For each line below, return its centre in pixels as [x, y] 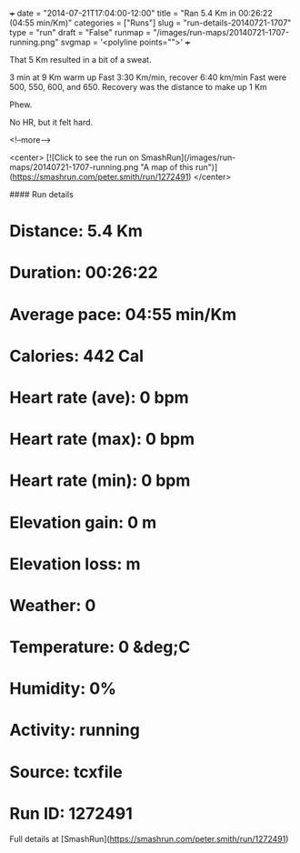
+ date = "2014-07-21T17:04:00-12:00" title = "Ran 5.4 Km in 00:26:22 [141, 13]
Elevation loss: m [75, 564]
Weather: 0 [53, 605]
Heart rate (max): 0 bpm [102, 439]
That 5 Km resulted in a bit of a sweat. [80, 60]
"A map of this [167, 167]
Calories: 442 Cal [76, 356]
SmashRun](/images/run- [188, 157]
